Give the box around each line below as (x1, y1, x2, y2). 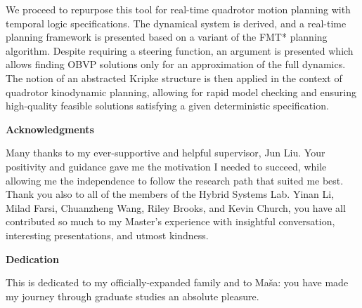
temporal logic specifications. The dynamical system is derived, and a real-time (6, 15, 347, 30)
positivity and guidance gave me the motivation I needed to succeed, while (6, 159, 327, 173)
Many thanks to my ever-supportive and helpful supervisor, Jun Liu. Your (6, 145, 325, 160)
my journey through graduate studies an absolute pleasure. (6, 288, 259, 303)
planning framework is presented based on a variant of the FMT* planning (6, 29, 328, 44)
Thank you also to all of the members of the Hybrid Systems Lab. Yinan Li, (6, 187, 335, 201)
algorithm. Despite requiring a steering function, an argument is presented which (6, 43, 354, 58)
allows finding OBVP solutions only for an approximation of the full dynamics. (6, 57, 346, 72)
